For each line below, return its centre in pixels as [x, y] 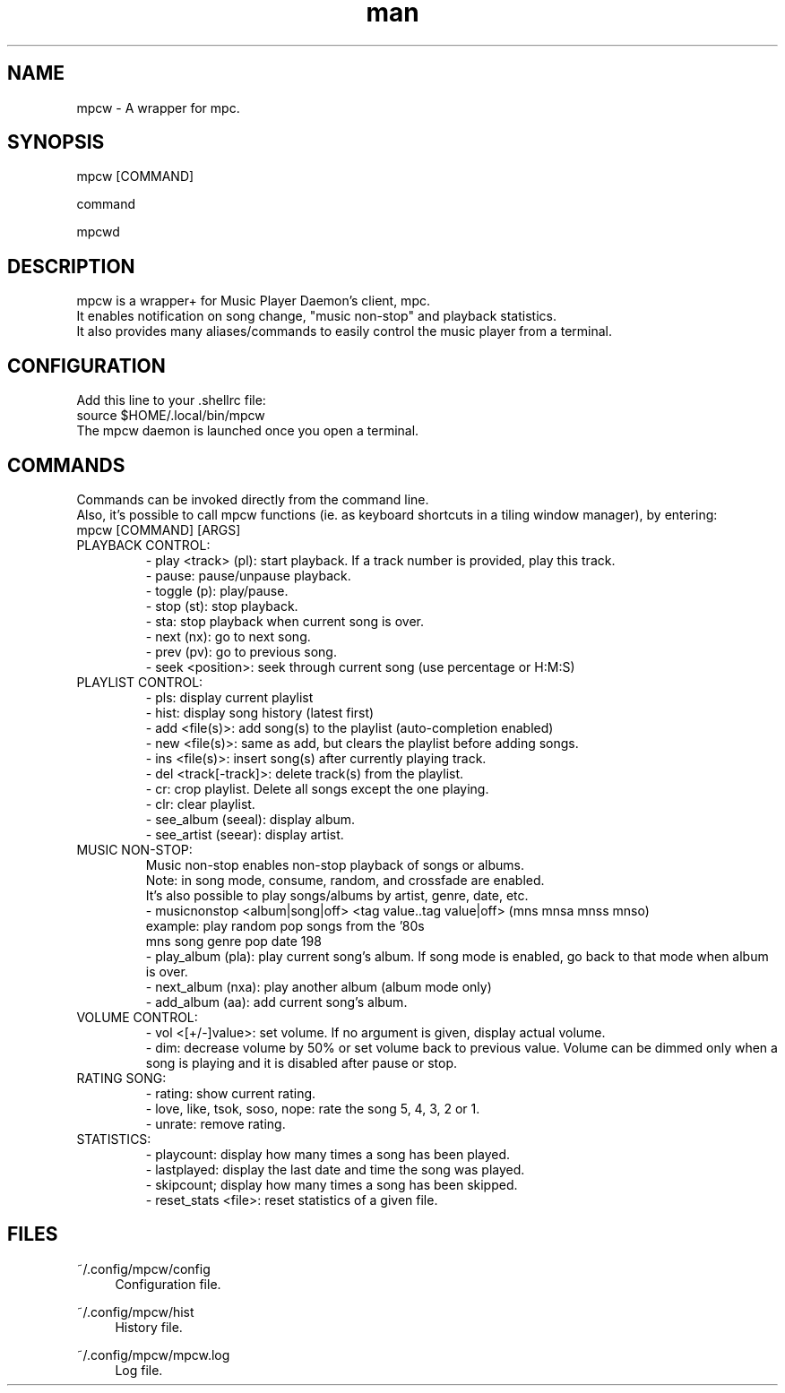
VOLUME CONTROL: [137, 1017]
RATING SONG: [121, 1078]
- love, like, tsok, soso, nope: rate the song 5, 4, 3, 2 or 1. [313, 1108]
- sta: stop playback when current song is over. [285, 621]
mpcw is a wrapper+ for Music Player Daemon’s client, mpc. [253, 301]
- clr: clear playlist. [200, 804]
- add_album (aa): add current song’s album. [276, 1002]
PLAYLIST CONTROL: [140, 682]
